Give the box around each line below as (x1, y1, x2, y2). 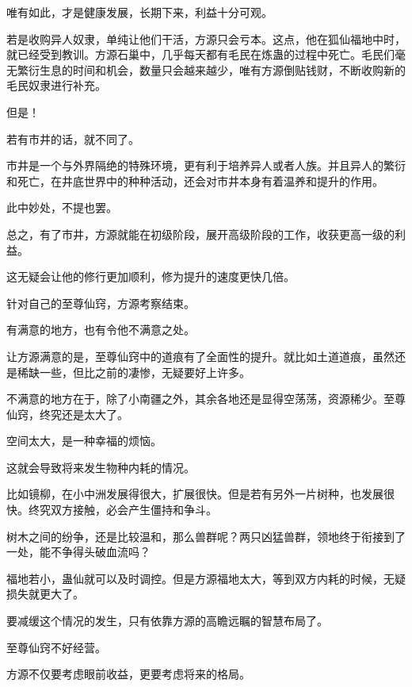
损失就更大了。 (6, 585, 84, 602)
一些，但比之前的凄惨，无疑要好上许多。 (39, 363, 250, 380)
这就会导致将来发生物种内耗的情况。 (6, 459, 195, 475)
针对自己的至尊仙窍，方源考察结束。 (6, 294, 195, 311)
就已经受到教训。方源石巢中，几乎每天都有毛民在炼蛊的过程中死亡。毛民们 (6, 46, 395, 63)
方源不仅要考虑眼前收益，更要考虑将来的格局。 (6, 666, 250, 682)
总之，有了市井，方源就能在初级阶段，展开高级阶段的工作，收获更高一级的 (6, 225, 395, 242)
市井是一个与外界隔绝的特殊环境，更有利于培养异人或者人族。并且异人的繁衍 (6, 157, 406, 174)
